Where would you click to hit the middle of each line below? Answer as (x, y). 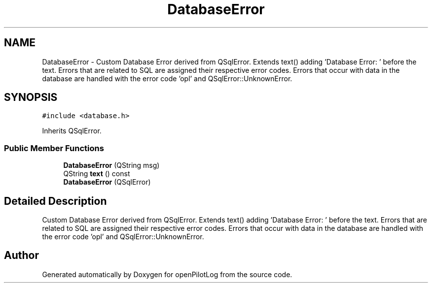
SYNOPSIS (31, 97)
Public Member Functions (54, 148)
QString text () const (97, 174)
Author (21, 255)
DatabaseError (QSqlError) (107, 182)
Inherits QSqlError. (72, 131)
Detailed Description (55, 201)
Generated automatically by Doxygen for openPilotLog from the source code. (167, 274)
